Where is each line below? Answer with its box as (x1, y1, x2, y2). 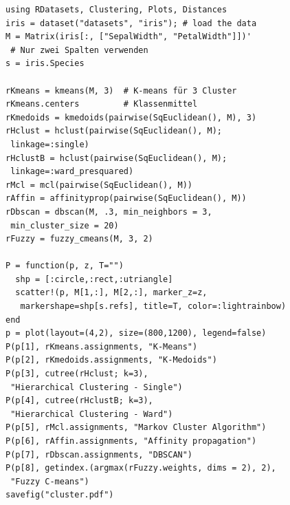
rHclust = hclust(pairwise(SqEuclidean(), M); (5, 126, 222, 136)
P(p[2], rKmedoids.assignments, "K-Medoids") (5, 355, 217, 365)
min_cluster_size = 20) (10, 220, 119, 230)
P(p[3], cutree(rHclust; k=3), (5, 369, 148, 379)
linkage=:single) (10, 139, 89, 149)
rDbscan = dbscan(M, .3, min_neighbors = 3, (5, 206, 212, 217)
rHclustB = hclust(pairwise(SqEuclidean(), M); (5, 153, 227, 163)
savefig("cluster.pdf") (5, 490, 114, 500)
